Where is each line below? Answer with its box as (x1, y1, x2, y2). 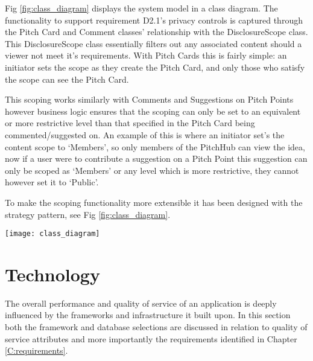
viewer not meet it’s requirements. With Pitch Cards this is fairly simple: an (5, 49, 287, 62)
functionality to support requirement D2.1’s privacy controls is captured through (5, 13, 303, 26)
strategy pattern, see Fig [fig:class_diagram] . (5, 208, 171, 220)
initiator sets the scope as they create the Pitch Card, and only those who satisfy (5, 60, 305, 73)
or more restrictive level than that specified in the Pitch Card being (5, 117, 255, 129)
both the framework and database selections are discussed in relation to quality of (5, 321, 308, 333)
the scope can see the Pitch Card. (5, 72, 129, 85)
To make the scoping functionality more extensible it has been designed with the (5, 196, 303, 208)
